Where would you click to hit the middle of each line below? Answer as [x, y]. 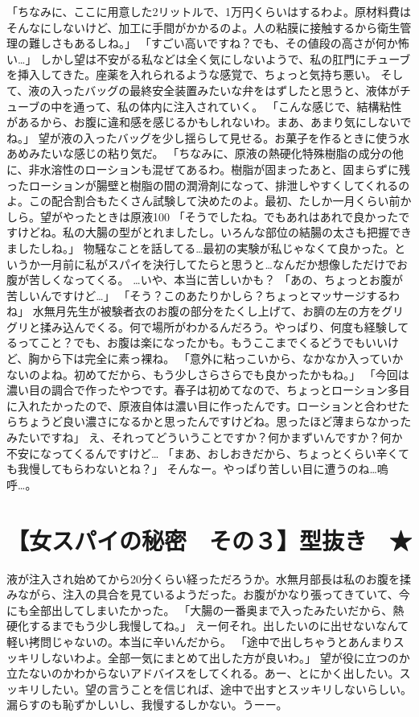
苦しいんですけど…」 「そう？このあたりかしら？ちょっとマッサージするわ [203, 295]
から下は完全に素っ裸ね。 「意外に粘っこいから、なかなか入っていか [222, 358]
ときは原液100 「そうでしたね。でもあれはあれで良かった [247, 216]
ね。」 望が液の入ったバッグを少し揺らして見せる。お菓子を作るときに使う [203, 137]
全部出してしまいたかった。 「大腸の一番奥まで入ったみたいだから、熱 [216, 610]
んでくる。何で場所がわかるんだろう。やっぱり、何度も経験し [236, 326]
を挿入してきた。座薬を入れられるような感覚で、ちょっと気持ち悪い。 [192, 74]
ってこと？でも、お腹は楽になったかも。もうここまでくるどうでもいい [202, 342]
